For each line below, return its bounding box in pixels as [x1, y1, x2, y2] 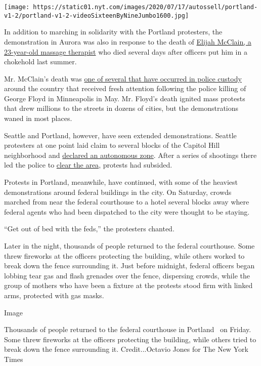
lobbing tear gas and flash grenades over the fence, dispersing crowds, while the [4, 270, 250, 280]
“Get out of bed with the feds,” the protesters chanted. [4, 223, 175, 234]
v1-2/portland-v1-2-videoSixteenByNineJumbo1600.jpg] [4, 12, 189, 19]
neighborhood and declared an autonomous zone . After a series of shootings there [4, 149, 257, 160]
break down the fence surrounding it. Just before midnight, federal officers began [4, 260, 255, 271]
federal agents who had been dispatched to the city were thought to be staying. [4, 206, 250, 217]
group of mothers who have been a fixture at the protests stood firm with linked [4, 280, 253, 291]
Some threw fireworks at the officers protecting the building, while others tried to [4, 334, 256, 344]
